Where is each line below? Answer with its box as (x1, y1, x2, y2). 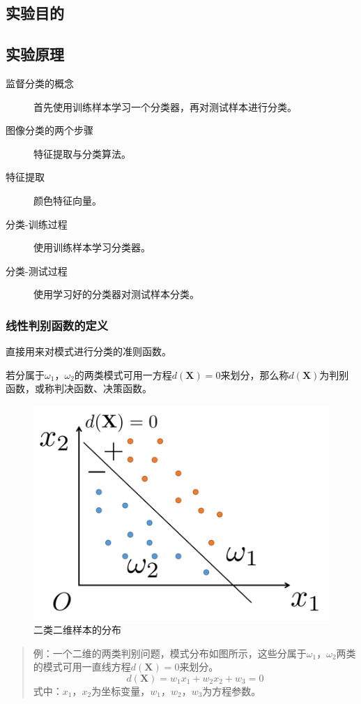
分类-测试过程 (6, 263, 68, 278)
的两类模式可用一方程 (74, 367, 172, 382)
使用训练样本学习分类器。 (33, 240, 151, 255)
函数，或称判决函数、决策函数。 (6, 381, 152, 396)
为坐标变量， (91, 683, 151, 698)
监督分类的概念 (6, 75, 74, 90)
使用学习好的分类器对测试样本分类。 (33, 287, 199, 301)
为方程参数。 (202, 683, 261, 698)
